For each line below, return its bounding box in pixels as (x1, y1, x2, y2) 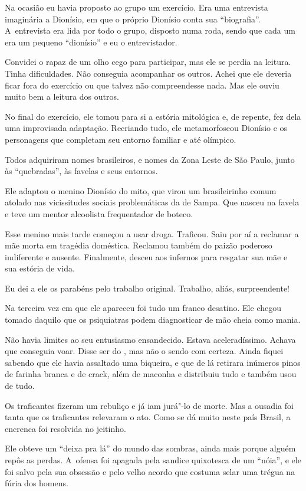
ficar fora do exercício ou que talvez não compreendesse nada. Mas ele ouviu (5, 78, 279, 91)
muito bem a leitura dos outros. (5, 90, 119, 103)
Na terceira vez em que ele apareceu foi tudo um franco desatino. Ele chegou (5, 302, 281, 314)
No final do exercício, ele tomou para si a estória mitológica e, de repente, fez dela (5, 110, 301, 122)
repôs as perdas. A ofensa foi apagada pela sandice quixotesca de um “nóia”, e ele (5, 454, 301, 466)
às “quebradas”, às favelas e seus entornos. (5, 165, 158, 177)
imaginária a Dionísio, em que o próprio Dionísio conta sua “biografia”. (5, 12, 261, 25)
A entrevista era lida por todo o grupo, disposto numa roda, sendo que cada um (5, 24, 295, 37)
